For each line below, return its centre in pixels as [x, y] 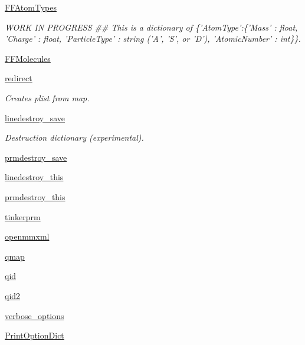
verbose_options [35, 315]
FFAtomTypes [31, 7]
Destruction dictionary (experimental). [74, 137]
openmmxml [27, 236]
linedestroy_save [35, 117]
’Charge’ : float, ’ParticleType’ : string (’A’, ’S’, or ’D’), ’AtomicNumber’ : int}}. [153, 39]
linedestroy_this [34, 177]
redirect [19, 78]
